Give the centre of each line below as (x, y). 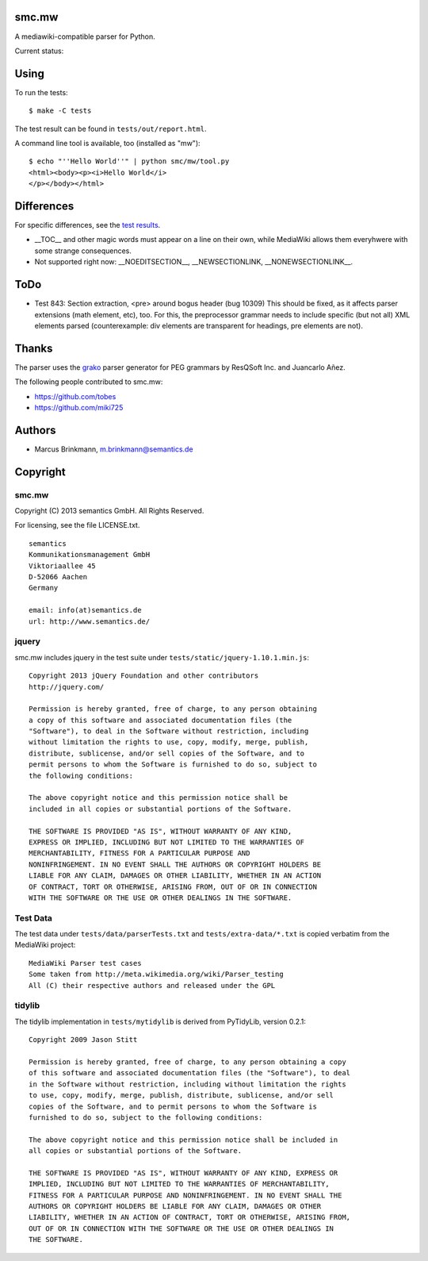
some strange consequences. (83, 251)
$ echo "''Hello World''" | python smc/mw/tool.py (129, 161)
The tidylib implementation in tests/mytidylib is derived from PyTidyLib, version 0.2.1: (160, 1021)
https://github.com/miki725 (79, 408)
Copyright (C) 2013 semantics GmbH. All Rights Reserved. (109, 511)
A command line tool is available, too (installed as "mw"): (108, 143)
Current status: (39, 51)
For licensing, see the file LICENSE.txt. (77, 525)
